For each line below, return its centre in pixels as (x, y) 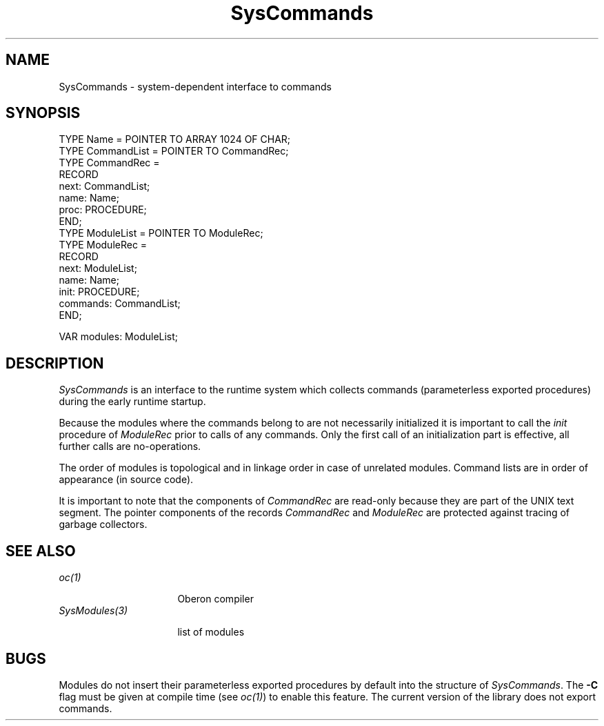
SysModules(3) (93, 611)
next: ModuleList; (98, 268)
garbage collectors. (103, 524)
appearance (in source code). (126, 480)
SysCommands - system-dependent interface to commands (195, 86)
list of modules (211, 632)
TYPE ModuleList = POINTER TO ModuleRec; (161, 233)
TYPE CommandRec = (109, 163)
